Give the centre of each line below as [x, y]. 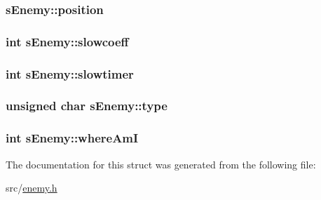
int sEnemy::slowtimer [70, 73]
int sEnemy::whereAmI [72, 138]
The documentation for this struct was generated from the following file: [161, 164]
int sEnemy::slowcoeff [67, 41]
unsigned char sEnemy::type [87, 106]
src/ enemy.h [32, 188]
